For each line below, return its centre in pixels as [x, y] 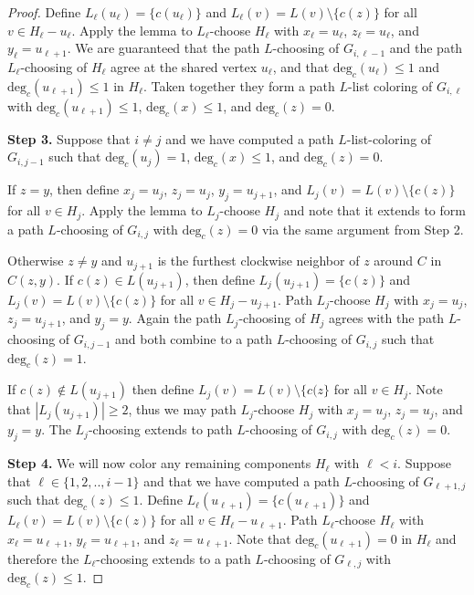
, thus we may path [182, 409]
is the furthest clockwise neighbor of [258, 261]
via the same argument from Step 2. [363, 229]
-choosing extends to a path [174, 558]
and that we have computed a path [242, 480]
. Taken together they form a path [239, 85]
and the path [426, 48]
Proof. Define [44, 12]
